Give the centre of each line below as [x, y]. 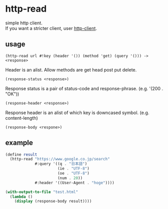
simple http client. [24, 23]
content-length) [22, 118]
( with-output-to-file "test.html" [42, 192]
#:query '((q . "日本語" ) [61, 164]
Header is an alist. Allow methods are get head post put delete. [71, 69]
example [19, 143]
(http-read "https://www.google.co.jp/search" [60, 159]
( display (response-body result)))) [53, 201]
